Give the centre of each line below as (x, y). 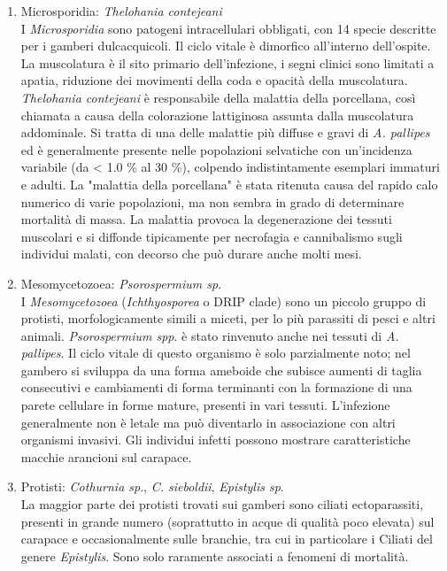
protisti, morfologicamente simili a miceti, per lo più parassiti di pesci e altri (228, 318)
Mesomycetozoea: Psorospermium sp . (121, 283)
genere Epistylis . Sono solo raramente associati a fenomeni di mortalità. (215, 556)
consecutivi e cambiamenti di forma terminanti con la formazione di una (216, 387)
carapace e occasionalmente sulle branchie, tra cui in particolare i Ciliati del (227, 539)
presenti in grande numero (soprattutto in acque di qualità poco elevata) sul (227, 521)
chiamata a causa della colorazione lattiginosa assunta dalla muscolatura (217, 115)
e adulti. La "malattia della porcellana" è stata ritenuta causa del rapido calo (229, 184)
